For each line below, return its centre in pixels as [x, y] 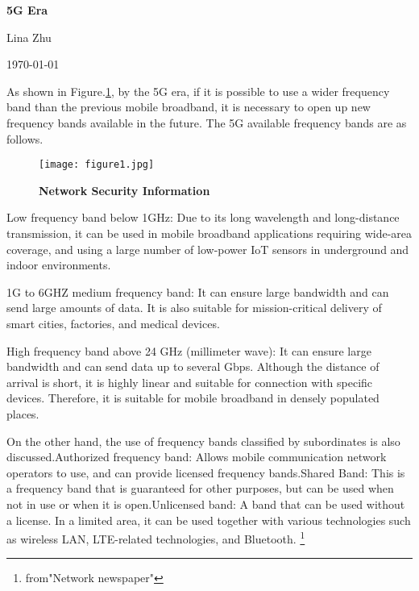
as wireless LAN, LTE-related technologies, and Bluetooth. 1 [156, 537]
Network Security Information [124, 190]
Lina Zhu [29, 37]
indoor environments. [59, 265]
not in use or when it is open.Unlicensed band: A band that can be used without [206, 504]
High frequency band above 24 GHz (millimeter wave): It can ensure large [189, 350]
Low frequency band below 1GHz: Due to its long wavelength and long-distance [203, 217]
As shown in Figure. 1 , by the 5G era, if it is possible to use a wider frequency [198, 91]
